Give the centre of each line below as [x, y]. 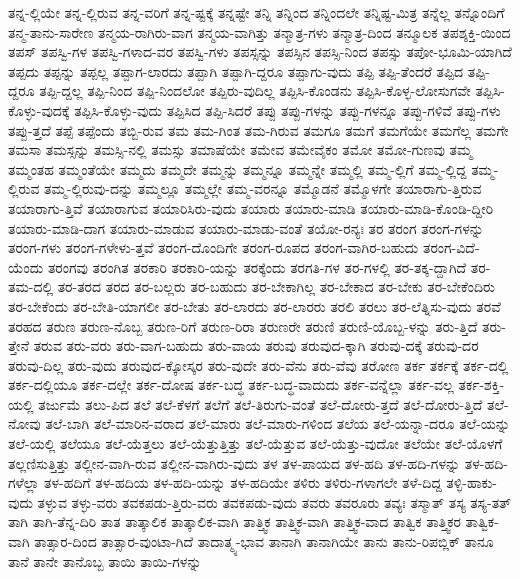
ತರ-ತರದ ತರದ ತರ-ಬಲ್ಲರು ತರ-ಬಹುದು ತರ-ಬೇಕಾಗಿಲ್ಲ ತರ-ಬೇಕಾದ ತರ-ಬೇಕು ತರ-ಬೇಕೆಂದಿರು [276, 286]
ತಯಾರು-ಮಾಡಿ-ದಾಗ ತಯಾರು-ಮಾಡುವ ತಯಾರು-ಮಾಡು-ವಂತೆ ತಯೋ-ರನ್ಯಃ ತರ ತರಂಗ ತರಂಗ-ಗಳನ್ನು [246, 227]
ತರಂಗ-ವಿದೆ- [451, 247]
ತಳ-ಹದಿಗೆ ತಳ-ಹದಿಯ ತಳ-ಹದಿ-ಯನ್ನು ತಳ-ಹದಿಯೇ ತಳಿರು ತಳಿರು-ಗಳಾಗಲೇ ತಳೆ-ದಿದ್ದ [243, 482]
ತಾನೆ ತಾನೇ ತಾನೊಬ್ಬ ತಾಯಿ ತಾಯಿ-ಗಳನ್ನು [105, 560]
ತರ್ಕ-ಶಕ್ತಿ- [481, 384]
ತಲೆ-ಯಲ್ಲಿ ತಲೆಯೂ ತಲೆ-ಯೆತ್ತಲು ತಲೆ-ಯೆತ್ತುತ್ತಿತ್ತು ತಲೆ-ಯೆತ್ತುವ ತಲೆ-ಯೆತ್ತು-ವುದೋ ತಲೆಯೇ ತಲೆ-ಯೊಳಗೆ [255, 443]
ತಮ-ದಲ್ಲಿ [31, 286]
